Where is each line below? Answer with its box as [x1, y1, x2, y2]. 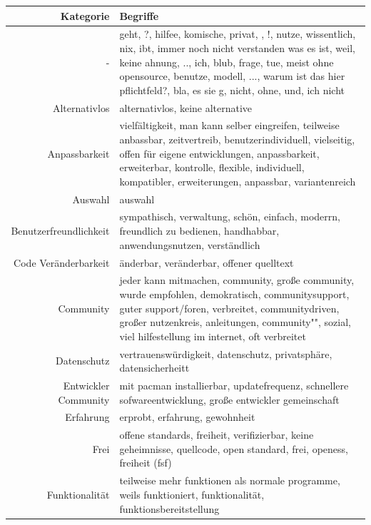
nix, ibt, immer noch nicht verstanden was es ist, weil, [119, 40, 355, 55]
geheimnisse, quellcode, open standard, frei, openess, [119, 441, 348, 456]
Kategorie [60, 8, 110, 23]
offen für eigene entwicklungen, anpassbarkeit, [119, 146, 320, 160]
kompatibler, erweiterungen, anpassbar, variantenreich [119, 173, 356, 188]
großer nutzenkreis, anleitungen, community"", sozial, [119, 315, 352, 330]
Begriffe [119, 8, 159, 23]
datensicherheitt [119, 360, 190, 375]
